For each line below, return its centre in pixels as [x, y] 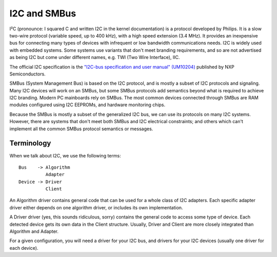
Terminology [30, 143]
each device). [24, 248]
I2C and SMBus [43, 13]
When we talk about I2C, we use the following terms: [65, 155]
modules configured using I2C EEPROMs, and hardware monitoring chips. [87, 105]
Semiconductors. [27, 74]
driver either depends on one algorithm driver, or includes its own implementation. [96, 207]
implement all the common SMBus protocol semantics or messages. [81, 129]
